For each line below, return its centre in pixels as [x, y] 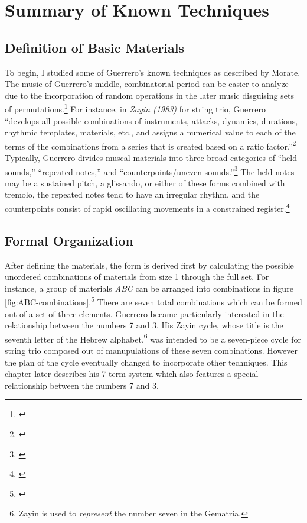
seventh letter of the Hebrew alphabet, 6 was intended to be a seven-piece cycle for [153, 338]
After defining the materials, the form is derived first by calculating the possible [149, 265]
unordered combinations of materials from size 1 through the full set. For [137, 277]
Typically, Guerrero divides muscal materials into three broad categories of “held [151, 158]
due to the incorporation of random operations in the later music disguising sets [149, 95]
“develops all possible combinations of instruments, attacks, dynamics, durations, [151, 120]
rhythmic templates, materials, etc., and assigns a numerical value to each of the [150, 132]
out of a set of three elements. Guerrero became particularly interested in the [144, 313]
